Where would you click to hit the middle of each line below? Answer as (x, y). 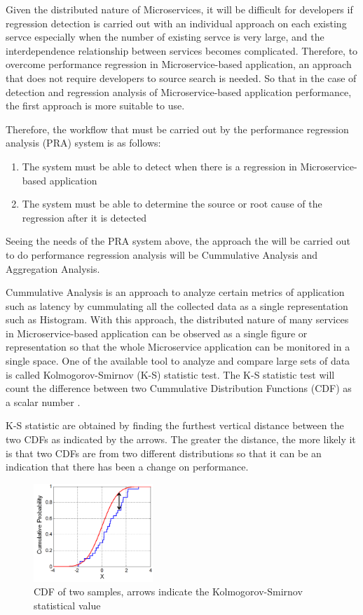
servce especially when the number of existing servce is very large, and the (165, 37)
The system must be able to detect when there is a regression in (159, 166)
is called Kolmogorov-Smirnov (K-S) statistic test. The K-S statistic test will (170, 374)
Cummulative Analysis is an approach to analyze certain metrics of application (175, 292)
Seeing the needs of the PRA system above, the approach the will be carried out (178, 241)
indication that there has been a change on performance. (127, 467)
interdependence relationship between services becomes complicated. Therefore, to (182, 50)
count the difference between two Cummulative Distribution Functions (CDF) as (179, 388)
